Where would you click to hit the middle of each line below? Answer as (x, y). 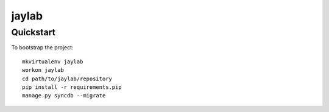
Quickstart (34, 32)
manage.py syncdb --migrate (64, 96)
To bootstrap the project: (42, 47)
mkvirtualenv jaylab (53, 61)
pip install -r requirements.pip (72, 87)
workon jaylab (43, 70)
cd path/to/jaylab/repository (67, 79)
